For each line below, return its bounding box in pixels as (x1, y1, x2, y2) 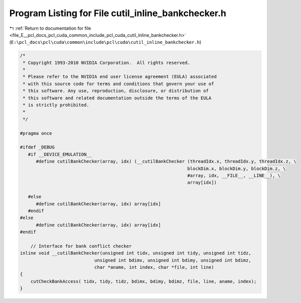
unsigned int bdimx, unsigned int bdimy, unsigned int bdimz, (94, 257, 252, 263)
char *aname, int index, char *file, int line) (94, 265, 214, 270)
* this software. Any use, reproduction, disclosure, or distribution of (23, 88, 209, 94)
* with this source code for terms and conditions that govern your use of (23, 81, 214, 87)
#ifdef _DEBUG (20, 144, 55, 150)
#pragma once (20, 130, 52, 136)
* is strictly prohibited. (23, 102, 89, 108)
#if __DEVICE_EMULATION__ (28, 151, 92, 157)
